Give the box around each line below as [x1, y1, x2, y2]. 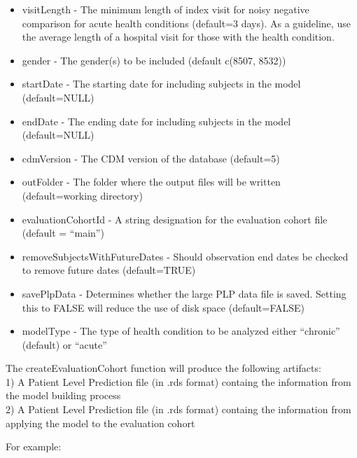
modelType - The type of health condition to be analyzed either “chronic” [22, 324, 340, 338]
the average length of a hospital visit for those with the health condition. [22, 29, 335, 44]
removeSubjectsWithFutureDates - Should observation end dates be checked [22, 249, 349, 263]
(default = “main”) [22, 225, 104, 240]
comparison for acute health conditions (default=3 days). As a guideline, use [22, 15, 351, 30]
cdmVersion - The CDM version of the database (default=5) [22, 151, 280, 165]
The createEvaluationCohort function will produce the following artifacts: [6, 361, 321, 375]
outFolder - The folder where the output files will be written [22, 174, 281, 189]
